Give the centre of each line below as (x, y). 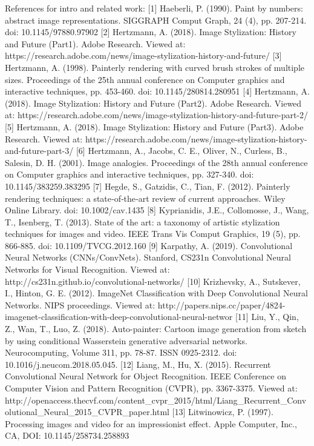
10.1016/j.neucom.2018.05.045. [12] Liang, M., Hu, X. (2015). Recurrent (138, 364)
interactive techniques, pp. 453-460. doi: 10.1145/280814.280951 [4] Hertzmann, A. (157, 91)
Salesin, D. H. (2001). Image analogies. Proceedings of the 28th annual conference (156, 162)
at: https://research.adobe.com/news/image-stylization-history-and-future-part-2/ (157, 115)
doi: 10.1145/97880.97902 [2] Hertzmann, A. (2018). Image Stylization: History (151, 32)
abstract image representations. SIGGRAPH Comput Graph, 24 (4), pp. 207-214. (156, 20)
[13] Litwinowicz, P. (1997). (223, 412)
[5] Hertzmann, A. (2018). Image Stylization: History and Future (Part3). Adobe (154, 126)
